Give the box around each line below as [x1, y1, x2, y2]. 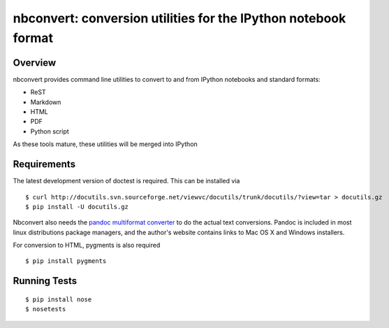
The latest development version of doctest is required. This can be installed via [13, 177, 240, 185]
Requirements [13, 158, 76, 171]
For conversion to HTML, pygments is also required [13, 241, 161, 250]
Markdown [30, 98, 61, 106]
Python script [30, 127, 69, 136]
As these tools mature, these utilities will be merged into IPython [13, 140, 198, 148]
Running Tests [13, 275, 77, 287]
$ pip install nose [25, 295, 92, 304]
